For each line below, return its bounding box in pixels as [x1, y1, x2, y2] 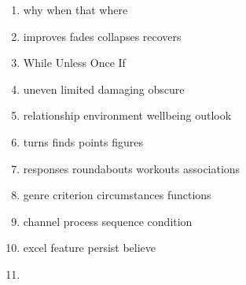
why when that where [23, 2, 128, 17]
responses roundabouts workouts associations [23, 160, 240, 176]
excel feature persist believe [23, 239, 156, 256]
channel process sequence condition [23, 213, 193, 229]
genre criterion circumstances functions [23, 187, 211, 203]
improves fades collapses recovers [23, 28, 182, 44]
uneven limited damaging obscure [23, 80, 185, 97]
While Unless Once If [23, 54, 126, 71]
